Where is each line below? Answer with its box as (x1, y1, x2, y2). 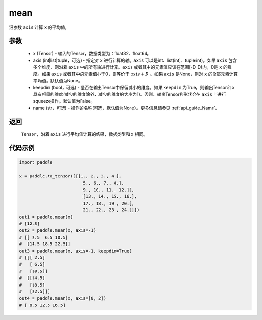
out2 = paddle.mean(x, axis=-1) (19, 228, 97, 233)
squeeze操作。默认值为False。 (33, 98, 95, 104)
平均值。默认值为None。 (33, 78, 82, 83)
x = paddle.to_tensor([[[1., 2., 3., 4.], (19, 174, 122, 179)
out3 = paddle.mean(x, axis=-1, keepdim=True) (19, 248, 132, 254)
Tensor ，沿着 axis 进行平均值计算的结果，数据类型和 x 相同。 (21, 131, 148, 137)
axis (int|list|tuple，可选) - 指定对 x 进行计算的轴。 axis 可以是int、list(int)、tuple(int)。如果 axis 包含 (33, 57, 237, 63)
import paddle (19, 160, 53, 165)
